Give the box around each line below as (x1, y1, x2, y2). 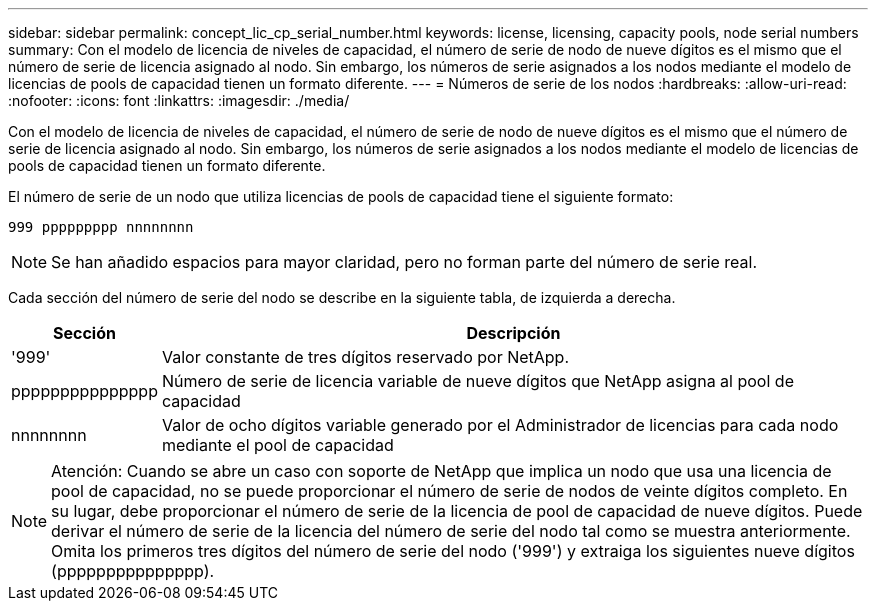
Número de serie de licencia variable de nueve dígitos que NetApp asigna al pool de (161, 371, 794, 391)
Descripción (466, 323, 561, 343)
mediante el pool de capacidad (161, 435, 394, 455)
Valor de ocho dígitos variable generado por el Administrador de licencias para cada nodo (161, 415, 839, 435)
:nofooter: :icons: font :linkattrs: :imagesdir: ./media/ (8, 92, 350, 109)
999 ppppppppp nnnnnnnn (8, 219, 194, 235)
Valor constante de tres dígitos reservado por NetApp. (161, 347, 570, 367)
